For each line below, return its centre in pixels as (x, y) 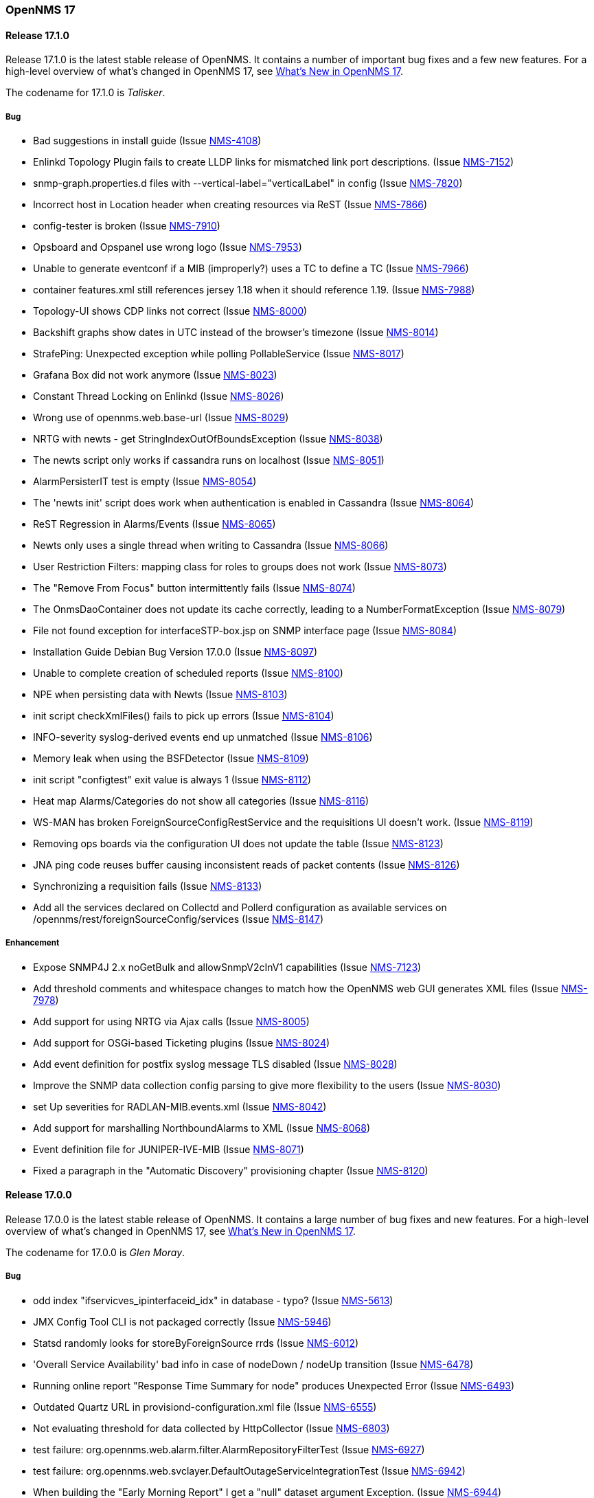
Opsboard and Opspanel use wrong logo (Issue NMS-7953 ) (168, 247)
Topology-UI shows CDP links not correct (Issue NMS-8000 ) (170, 311)
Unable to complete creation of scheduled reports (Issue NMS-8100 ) (188, 673)
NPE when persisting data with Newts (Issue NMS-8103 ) (160, 694)
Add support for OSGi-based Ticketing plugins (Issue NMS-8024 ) (182, 1042)
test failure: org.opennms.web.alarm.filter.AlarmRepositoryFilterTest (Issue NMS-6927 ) (229, 1449)
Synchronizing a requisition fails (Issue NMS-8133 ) (148, 886)
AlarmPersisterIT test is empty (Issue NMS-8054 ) (145, 481)
